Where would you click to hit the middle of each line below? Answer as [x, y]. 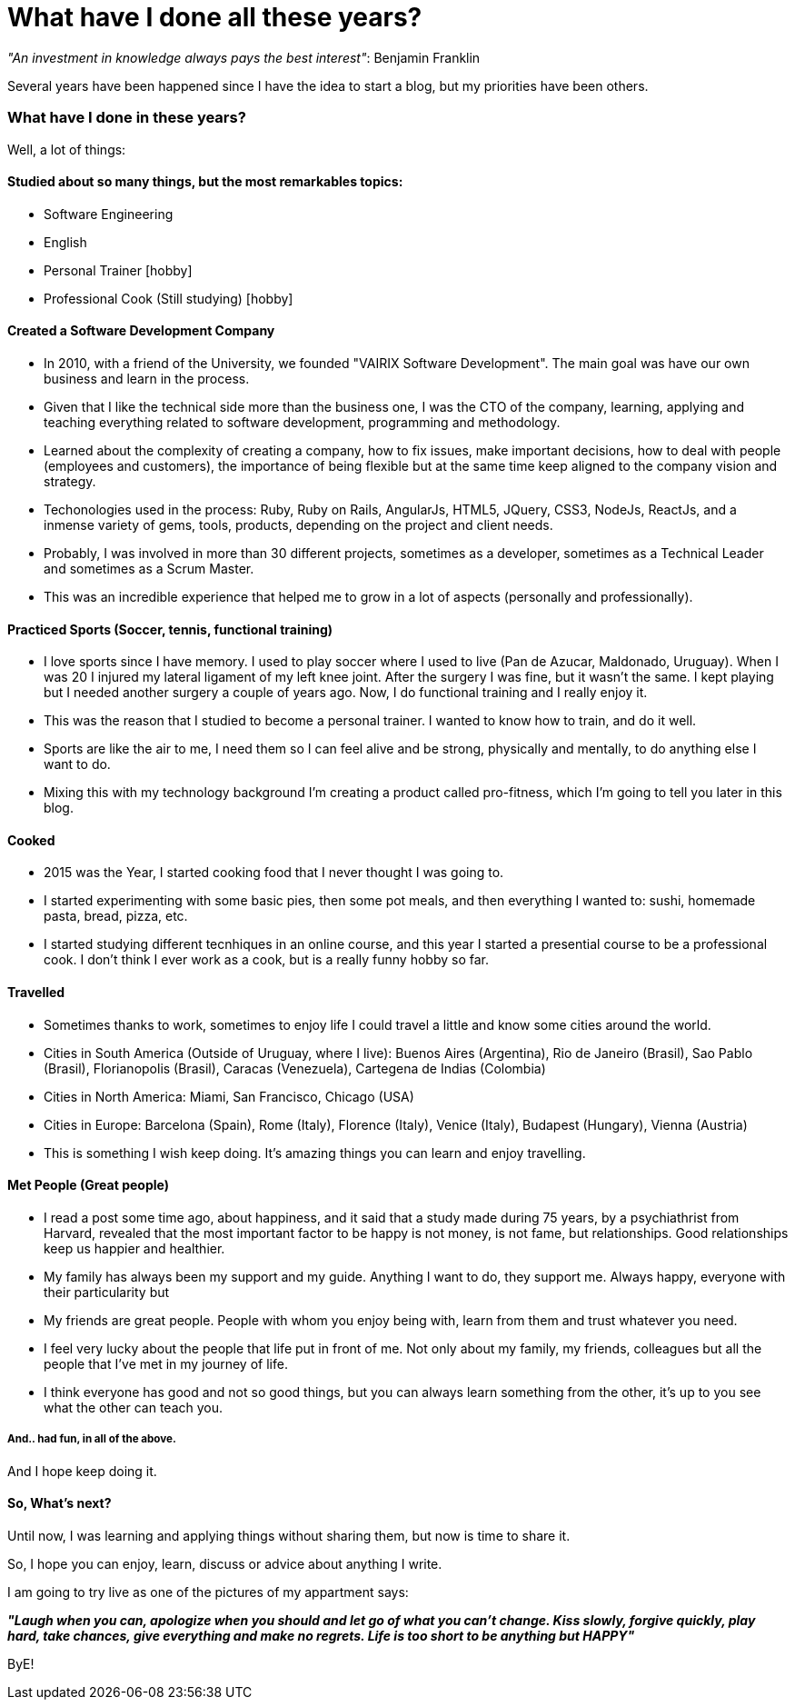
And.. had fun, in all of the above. [92, 1439]
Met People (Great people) [88, 1185]
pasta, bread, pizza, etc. [116, 916]
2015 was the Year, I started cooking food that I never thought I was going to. [274, 873]
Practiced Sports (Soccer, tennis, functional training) [170, 629]
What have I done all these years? [215, 17]
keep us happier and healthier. [134, 1248]
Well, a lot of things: [67, 149]
